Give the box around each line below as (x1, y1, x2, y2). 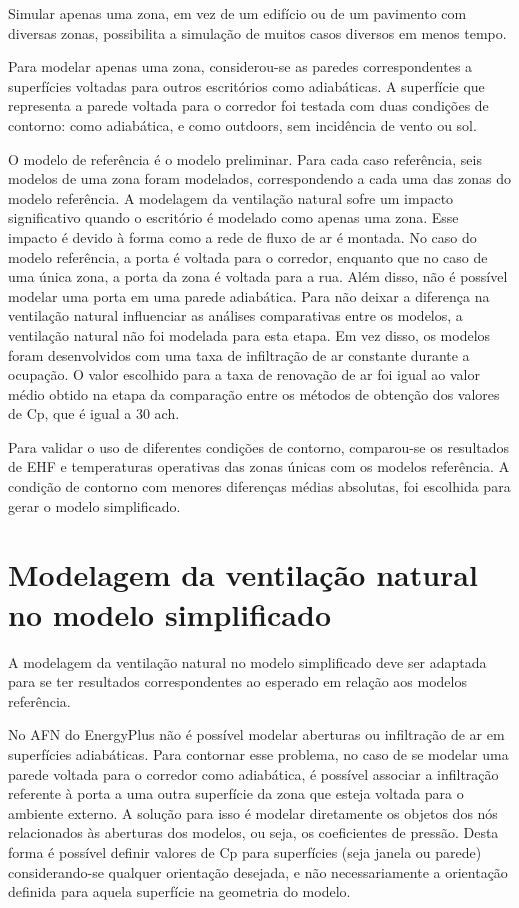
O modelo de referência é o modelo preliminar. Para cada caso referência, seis (8, 148, 482, 169)
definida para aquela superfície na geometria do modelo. (8, 881, 351, 902)
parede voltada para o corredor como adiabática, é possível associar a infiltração (8, 763, 499, 784)
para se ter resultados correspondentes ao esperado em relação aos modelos (8, 671, 467, 692)
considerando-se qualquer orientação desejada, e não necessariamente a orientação (8, 861, 508, 882)
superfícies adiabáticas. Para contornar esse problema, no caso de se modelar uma (8, 743, 509, 764)
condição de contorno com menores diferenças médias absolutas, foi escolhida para (8, 476, 511, 497)
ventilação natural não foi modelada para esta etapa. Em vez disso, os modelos (8, 324, 491, 345)
